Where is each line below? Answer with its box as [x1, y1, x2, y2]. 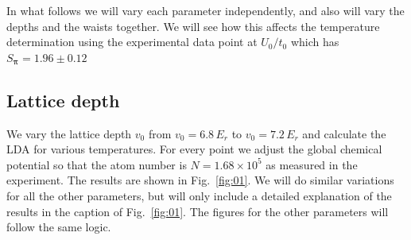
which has [290, 33, 339, 50]
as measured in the [266, 156, 358, 172]
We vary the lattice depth [6, 125, 132, 141]
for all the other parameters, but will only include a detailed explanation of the [6, 187, 392, 203]
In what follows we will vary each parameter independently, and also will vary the [6, 2, 405, 18]
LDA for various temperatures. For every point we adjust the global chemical [6, 141, 382, 157]
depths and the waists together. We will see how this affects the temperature [6, 17, 380, 34]
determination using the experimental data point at [6, 33, 258, 50]
